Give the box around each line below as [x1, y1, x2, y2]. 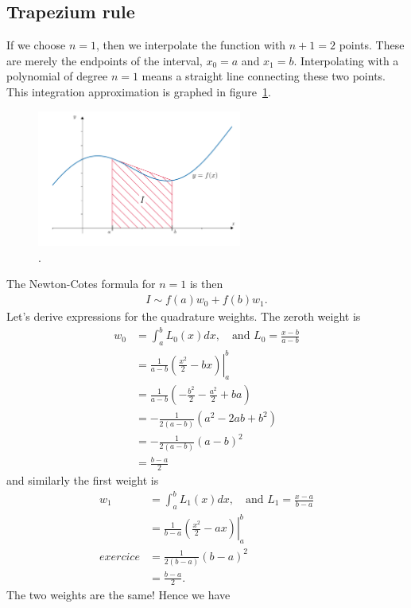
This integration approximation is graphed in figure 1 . [6, 83, 271, 99]
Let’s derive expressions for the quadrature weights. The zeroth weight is [6, 308, 361, 325]
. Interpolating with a [293, 52, 399, 68]
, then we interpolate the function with [96, 37, 286, 53]
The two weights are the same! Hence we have [6, 587, 231, 603]
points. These [339, 37, 405, 53]
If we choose [6, 37, 66, 53]
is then [189, 275, 223, 292]
